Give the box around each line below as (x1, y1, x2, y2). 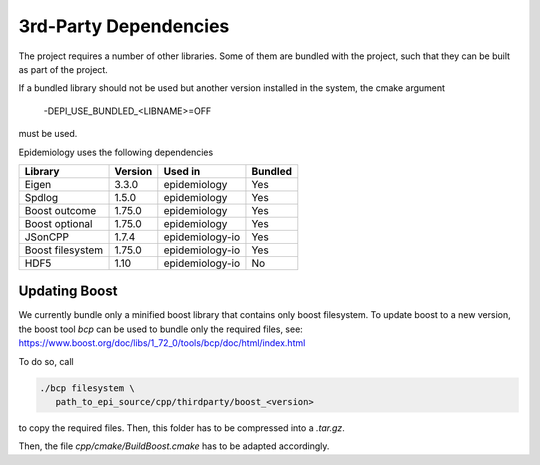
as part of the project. (18, 63, 109, 75)
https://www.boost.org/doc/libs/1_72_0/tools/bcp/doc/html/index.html (18, 337, 306, 349)
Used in (163, 164, 201, 178)
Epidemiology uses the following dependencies (18, 146, 214, 158)
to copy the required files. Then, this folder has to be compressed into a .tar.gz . (18, 421, 345, 434)
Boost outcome (24, 203, 97, 217)
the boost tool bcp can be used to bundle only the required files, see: (18, 323, 304, 335)
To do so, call (18, 355, 74, 367)
